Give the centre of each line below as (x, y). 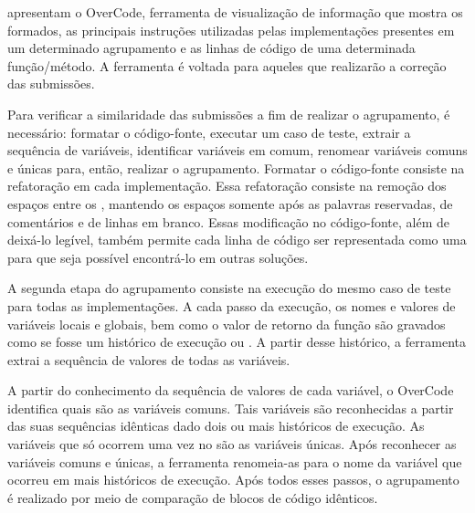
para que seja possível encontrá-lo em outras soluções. (158, 257)
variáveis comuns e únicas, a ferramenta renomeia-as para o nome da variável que (235, 461)
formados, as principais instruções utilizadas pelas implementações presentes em (231, 30)
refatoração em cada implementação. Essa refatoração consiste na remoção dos (227, 186)
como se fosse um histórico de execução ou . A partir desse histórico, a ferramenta (237, 342)
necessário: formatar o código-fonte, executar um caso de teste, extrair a (209, 132)
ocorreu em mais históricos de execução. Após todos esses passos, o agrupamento (233, 480)
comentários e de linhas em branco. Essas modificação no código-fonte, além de (228, 221)
